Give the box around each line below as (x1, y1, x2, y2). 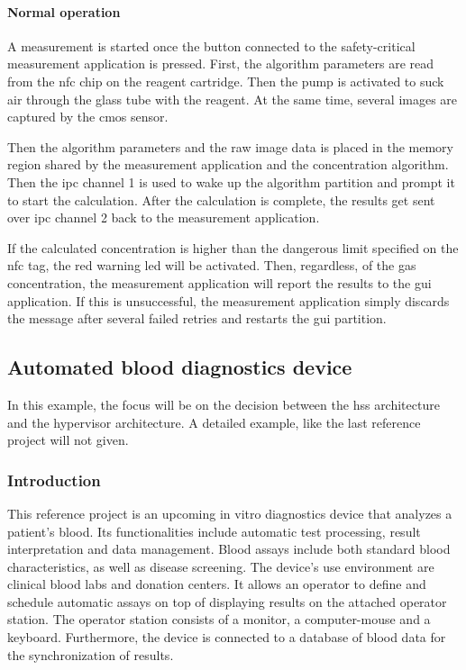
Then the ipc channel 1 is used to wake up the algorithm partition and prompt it (7, 172, 455, 191)
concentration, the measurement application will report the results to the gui (7, 273, 432, 292)
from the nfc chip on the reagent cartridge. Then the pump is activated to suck (7, 71, 444, 90)
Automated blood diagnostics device (7, 353, 352, 381)
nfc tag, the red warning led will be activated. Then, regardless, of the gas (7, 256, 416, 275)
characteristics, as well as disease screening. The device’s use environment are (7, 557, 434, 575)
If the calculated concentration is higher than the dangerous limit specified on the (7, 238, 459, 257)
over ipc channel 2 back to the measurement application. (7, 208, 320, 227)
